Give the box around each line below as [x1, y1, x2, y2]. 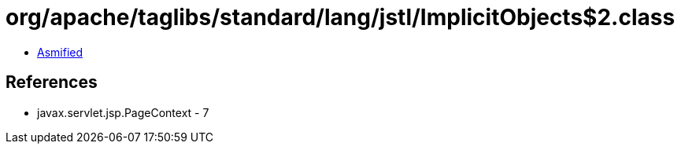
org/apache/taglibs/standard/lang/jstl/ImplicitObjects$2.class [6, 4, 675, 31]
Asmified [37, 45, 83, 59]
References [6, 72, 98, 93]
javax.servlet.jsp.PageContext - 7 [37, 105, 209, 119]
